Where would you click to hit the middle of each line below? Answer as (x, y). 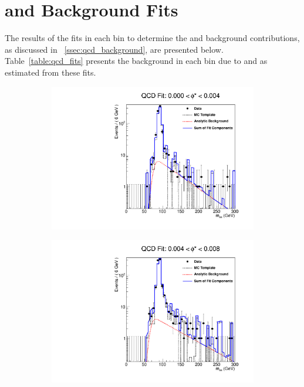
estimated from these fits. (50, 72)
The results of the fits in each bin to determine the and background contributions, (152, 38)
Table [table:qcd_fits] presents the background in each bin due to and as (136, 61)
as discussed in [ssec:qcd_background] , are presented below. (114, 49)
